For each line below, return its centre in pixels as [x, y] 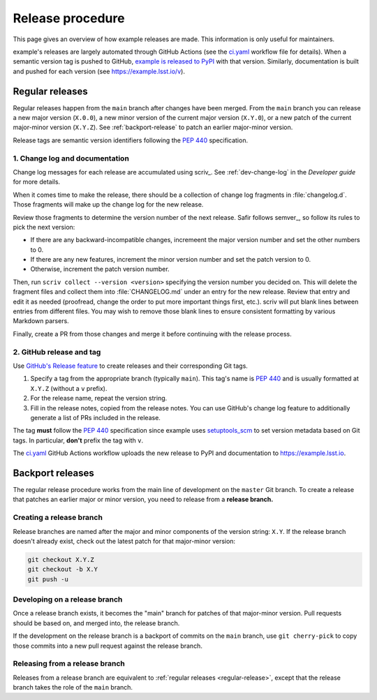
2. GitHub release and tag [57, 352]
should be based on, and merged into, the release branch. [96, 623]
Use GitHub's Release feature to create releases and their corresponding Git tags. [130, 366]
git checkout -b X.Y [62, 569]
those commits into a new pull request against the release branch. [108, 646]
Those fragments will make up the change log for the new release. [108, 204]
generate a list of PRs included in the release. [95, 417]
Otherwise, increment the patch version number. [100, 269]
